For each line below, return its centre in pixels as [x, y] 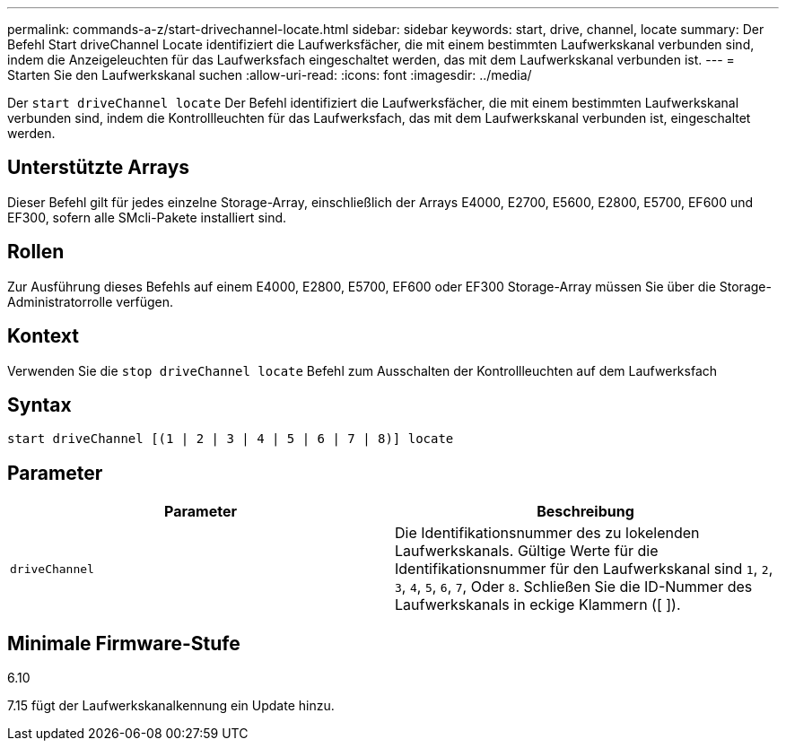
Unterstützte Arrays [99, 168]
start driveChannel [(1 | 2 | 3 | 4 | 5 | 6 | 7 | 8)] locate [231, 439]
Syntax [39, 404]
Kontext [43, 336]
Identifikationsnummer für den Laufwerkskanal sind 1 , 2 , [584, 569]
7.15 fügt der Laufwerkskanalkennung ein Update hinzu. [171, 706]
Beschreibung [585, 512]
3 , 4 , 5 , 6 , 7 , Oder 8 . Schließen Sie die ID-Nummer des [574, 587]
